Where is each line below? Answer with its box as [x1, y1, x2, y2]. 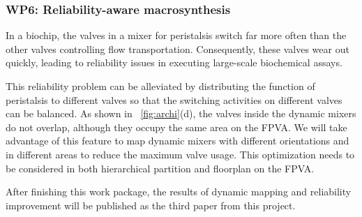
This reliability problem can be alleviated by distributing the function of [6, 79, 315, 93]
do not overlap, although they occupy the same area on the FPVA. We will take [6, 119, 347, 134]
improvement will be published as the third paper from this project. [6, 197, 296, 212]
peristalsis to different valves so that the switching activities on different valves [6, 92, 342, 107]
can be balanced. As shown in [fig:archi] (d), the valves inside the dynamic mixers [6, 106, 356, 121]
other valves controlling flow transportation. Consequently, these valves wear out [6, 41, 349, 56]
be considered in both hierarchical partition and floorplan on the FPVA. [6, 160, 315, 175]
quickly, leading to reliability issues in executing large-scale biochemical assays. [6, 55, 342, 70]
